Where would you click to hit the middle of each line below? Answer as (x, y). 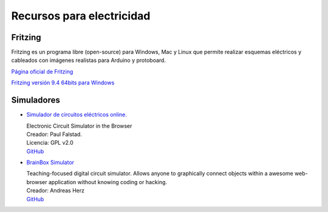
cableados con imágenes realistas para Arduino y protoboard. (89, 60)
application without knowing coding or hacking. (108, 182)
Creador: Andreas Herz (56, 191)
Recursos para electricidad (81, 16)
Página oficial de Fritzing (42, 71)
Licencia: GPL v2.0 (50, 143)
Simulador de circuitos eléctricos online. (77, 115)
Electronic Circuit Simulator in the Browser (79, 126)
